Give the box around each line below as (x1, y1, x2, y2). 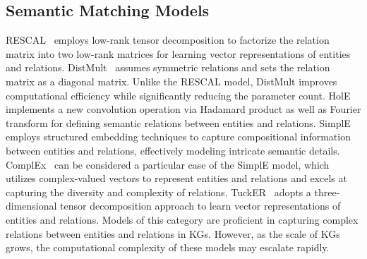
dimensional (6, 198, 57, 213)
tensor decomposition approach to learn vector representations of (60, 198, 341, 213)
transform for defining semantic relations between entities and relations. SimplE (6, 115, 351, 130)
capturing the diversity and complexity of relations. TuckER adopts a (6, 184, 311, 199)
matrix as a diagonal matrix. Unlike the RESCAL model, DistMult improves (6, 73, 337, 88)
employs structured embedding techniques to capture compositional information (6, 129, 351, 144)
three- (314, 184, 340, 199)
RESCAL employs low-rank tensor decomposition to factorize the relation (6, 32, 330, 47)
